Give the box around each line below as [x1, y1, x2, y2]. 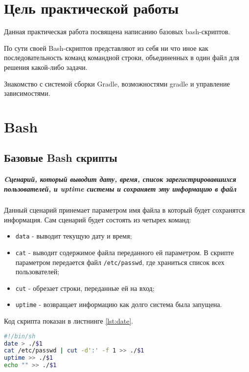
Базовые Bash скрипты [4, 150, 117, 165]
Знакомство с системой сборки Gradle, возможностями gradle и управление [4, 78, 230, 88]
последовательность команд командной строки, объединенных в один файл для [4, 52, 239, 63]
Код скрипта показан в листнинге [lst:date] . [4, 316, 134, 326]
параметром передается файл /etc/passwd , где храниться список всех [15, 257, 225, 267]
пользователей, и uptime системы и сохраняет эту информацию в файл [4, 184, 237, 194]
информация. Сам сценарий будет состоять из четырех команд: [4, 214, 191, 224]
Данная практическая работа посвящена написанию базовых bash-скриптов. [4, 26, 230, 37]
